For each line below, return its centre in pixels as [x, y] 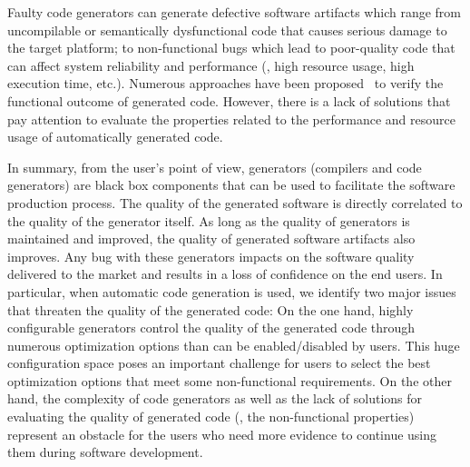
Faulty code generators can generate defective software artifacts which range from [234, 12]
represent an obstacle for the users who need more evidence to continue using [222, 434]
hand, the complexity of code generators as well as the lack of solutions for [215, 398]
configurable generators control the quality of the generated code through [211, 328]
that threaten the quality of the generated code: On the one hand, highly [211, 309]
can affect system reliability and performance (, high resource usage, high [211, 65]
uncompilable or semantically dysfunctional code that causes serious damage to [227, 30]
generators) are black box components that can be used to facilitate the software [231, 185]
